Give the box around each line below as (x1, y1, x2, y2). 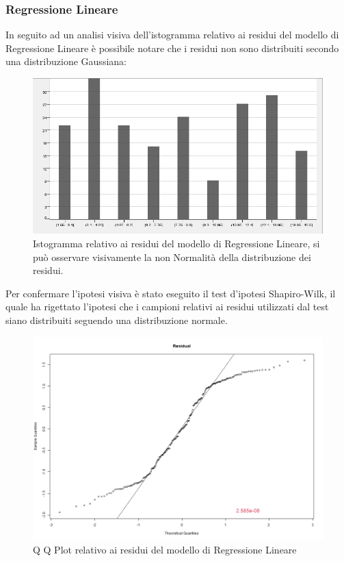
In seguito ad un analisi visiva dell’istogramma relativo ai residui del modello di (5, 27, 339, 42)
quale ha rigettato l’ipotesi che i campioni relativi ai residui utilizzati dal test (5, 299, 329, 314)
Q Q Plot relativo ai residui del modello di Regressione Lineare (33, 542, 297, 556)
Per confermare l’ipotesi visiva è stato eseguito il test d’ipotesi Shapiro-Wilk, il (5, 286, 336, 300)
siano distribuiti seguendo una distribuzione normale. (5, 312, 228, 327)
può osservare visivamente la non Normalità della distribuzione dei (33, 249, 311, 264)
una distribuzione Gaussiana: (5, 54, 127, 68)
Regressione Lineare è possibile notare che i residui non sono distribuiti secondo (5, 40, 339, 55)
